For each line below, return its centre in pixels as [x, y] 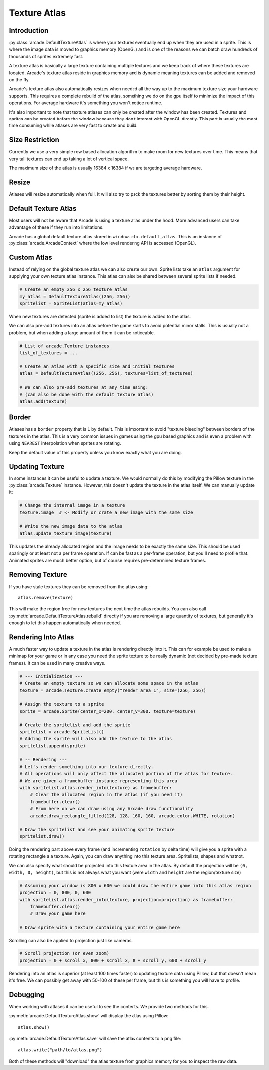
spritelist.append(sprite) [53, 746]
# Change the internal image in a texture [72, 506]
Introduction [29, 31]
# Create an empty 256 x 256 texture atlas [74, 290]
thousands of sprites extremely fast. [46, 56]
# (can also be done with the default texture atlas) [87, 394]
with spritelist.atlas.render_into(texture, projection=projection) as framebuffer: [126, 899]
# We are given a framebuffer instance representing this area [99, 781]
